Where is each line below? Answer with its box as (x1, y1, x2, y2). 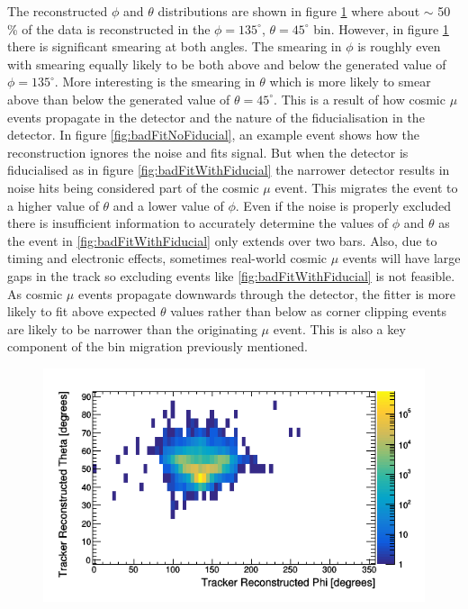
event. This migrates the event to (274, 177, 458, 196)
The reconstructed (7, 2, 108, 20)
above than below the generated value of (7, 89, 230, 108)
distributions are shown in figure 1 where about (157, 2, 420, 20)
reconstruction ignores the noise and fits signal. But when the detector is (7, 142, 409, 161)
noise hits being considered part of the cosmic (7, 177, 259, 196)
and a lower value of (112, 195, 224, 214)
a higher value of (7, 195, 99, 214)
